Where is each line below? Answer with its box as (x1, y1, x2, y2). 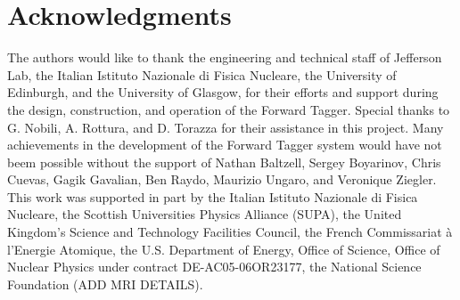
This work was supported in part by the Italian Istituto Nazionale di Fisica (7, 187, 418, 206)
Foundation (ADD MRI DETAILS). (7, 274, 203, 293)
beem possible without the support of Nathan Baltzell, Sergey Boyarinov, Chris (7, 152, 441, 171)
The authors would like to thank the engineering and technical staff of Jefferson (7, 48, 442, 67)
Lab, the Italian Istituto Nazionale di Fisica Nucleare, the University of (7, 65, 397, 84)
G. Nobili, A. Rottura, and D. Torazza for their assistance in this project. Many (7, 118, 444, 136)
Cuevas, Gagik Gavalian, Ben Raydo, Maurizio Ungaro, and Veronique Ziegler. (7, 170, 437, 189)
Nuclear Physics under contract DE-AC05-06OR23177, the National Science (7, 257, 422, 276)
